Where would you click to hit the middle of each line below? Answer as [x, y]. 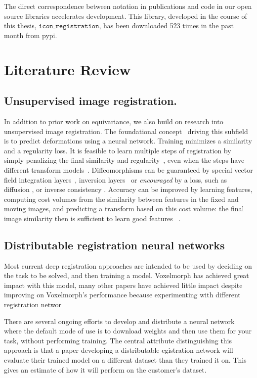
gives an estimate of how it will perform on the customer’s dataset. [105, 369]
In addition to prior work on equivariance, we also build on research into [114, 121]
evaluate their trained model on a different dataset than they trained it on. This [125, 360]
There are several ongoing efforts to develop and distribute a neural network [119, 321]
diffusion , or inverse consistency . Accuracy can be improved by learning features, [128, 189]
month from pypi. [31, 35]
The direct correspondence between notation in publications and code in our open [128, 6]
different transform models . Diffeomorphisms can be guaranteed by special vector [128, 169]
